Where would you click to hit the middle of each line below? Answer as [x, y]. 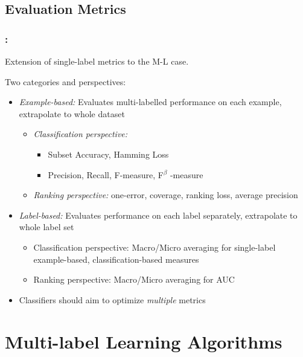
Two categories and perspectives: [65, 81]
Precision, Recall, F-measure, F [106, 174]
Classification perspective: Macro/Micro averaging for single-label [155, 247]
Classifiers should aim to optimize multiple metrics [112, 299]
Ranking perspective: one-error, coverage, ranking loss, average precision [166, 195]
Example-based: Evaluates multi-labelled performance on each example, [150, 102]
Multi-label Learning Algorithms [144, 341]
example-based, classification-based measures [116, 259]
